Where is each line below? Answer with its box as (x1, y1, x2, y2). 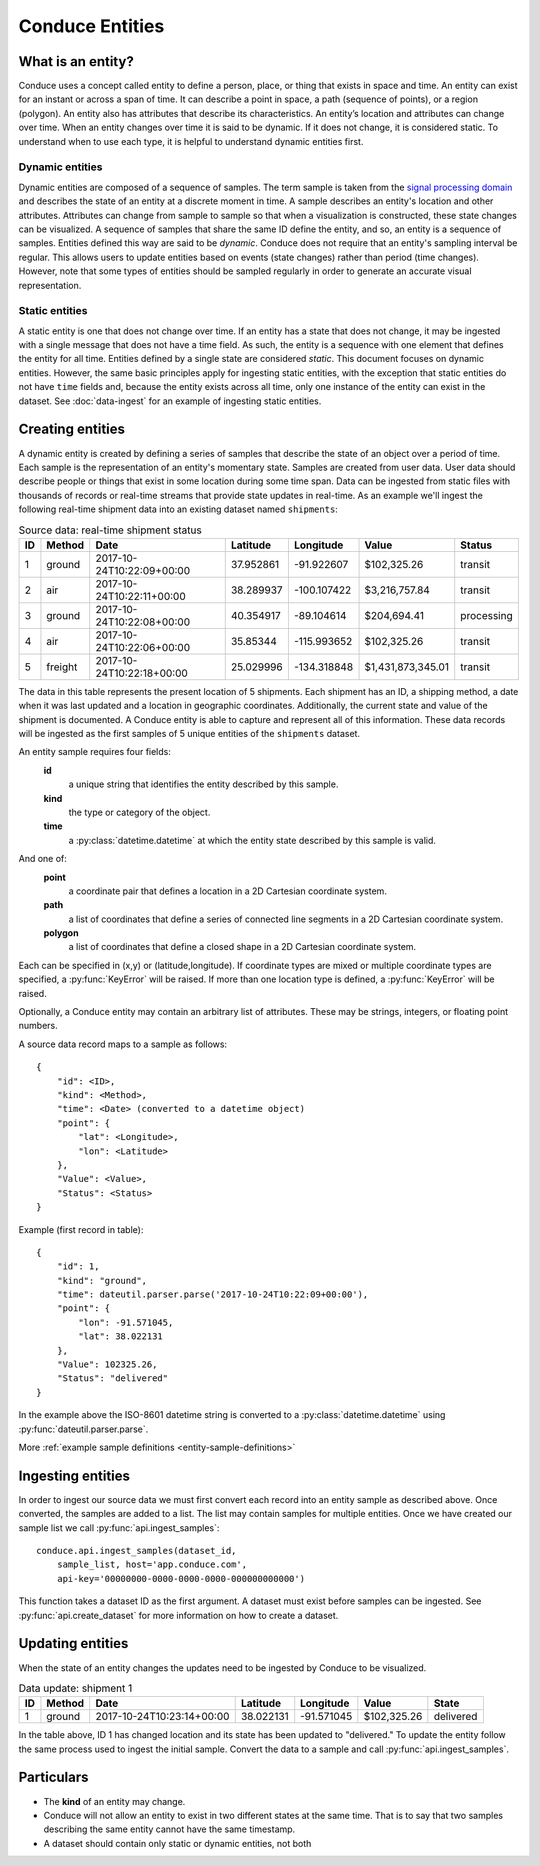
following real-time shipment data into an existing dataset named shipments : (18, 503, 339, 515)
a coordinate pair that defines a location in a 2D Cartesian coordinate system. (68, 885, 387, 897)
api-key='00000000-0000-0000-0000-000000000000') (56, 1573, 305, 1584)
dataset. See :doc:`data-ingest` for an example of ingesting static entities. (18, 395, 322, 407)
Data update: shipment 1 (18, 1681, 133, 1695)
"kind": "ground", (56, 1275, 148, 1286)
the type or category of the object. (68, 806, 211, 818)
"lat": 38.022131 (78, 1331, 164, 1342)
